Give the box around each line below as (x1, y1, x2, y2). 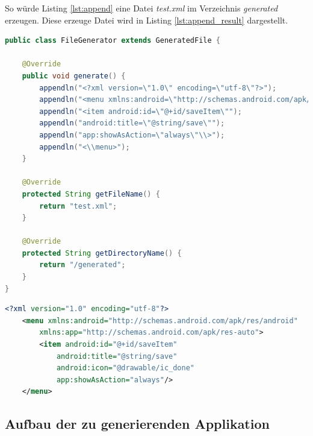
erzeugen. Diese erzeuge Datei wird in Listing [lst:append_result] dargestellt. (5, 13, 288, 26)
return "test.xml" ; (39, 201, 117, 210)
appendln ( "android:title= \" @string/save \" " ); (39, 119, 225, 128)
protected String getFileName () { (22, 189, 160, 198)
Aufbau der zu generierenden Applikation (5, 414, 270, 433)
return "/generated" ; (39, 261, 126, 270)
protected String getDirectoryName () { (22, 248, 182, 257)
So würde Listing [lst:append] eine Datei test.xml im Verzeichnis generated (5, 2, 278, 14)
